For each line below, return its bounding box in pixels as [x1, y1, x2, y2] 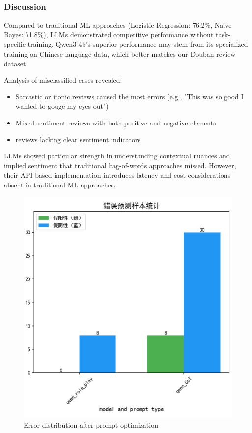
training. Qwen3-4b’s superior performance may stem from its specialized [28, 39, 248, 49]
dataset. [4, 58, 28, 68]
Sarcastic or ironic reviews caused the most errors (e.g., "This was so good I [15, 91, 244, 101]
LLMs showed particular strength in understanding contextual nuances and [4, 151, 230, 161]
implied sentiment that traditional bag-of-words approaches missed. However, [4, 160, 236, 170]
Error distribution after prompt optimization [24, 419, 158, 430]
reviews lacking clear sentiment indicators [15, 134, 141, 144]
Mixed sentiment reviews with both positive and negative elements [15, 117, 216, 127]
